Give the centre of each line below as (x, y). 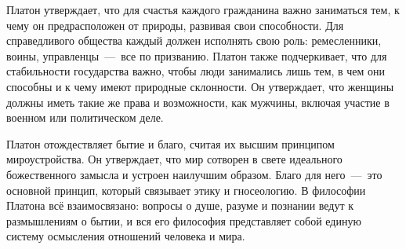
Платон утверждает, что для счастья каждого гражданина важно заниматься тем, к (203, 9)
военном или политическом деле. (85, 117)
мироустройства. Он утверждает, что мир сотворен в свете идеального (174, 159)
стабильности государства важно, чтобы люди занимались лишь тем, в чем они (196, 71)
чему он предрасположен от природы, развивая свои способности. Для (175, 25)
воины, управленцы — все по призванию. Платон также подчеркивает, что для (197, 55)
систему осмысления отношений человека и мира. (126, 236)
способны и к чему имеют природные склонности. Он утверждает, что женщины (200, 86)
